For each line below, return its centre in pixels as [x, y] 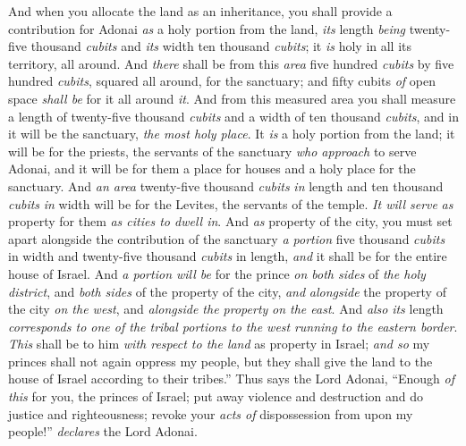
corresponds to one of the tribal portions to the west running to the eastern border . [233, 326]
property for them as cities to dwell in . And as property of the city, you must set [230, 221]
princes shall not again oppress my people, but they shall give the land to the [220, 361]
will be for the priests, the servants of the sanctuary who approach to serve [212, 151]
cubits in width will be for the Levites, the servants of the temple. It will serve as [231, 203]
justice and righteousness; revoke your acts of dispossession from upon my [211, 413]
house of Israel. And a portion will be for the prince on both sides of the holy [217, 273]
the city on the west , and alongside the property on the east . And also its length [226, 309]
